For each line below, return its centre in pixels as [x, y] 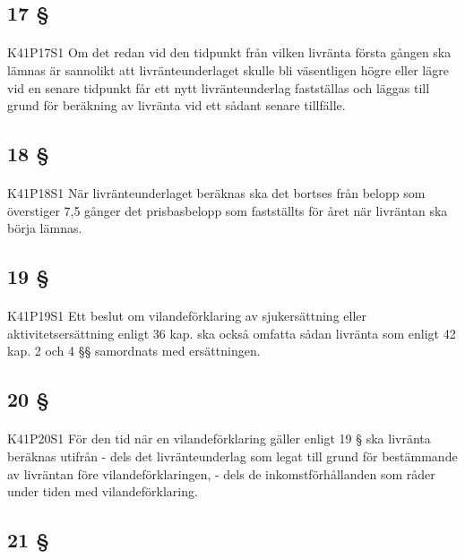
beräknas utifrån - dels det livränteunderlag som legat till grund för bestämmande [232, 456]
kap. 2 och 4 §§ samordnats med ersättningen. [134, 351]
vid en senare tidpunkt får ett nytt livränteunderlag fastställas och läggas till [219, 87]
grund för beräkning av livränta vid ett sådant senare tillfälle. [177, 105]
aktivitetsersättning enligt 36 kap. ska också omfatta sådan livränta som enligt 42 [232, 333]
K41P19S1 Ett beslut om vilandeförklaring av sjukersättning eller [187, 316]
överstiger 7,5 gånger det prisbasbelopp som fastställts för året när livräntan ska [228, 210]
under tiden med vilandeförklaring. [103, 491]
